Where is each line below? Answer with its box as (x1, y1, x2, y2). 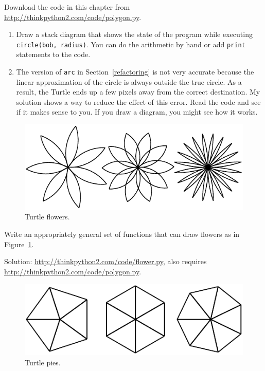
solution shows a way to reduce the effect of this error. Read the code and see (16, 96, 261, 107)
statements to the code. (16, 49, 91, 60)
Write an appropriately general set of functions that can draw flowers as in (4, 228, 240, 239)
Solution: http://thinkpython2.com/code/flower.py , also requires (4, 256, 207, 267)
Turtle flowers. (25, 211, 70, 222)
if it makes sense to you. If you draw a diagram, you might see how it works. (16, 106, 258, 117)
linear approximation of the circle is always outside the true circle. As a (16, 76, 242, 87)
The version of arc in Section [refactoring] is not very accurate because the (16, 66, 254, 77)
